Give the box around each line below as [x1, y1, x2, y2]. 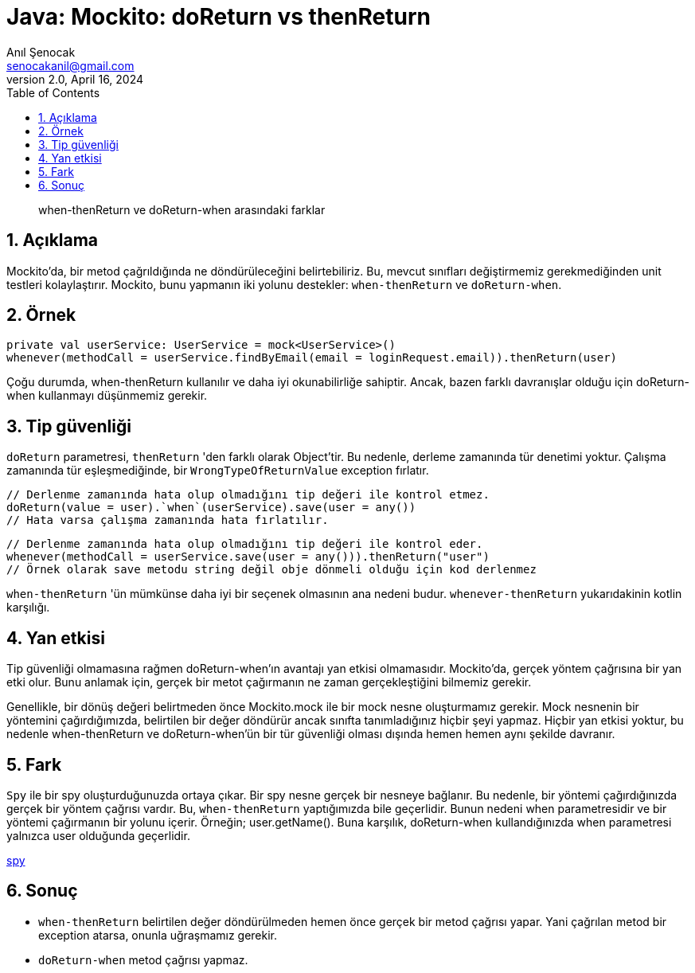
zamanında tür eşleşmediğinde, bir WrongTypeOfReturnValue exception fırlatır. [6, 463, 429, 478]
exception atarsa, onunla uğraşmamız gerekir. [38, 928, 278, 942]
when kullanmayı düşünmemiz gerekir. [6, 389, 208, 403]
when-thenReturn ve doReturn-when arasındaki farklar [38, 202, 326, 217]
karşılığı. [6, 600, 50, 615]
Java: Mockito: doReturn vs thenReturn [6, 3, 431, 30]
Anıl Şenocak [6, 45, 76, 59]
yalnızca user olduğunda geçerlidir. [6, 828, 190, 842]
